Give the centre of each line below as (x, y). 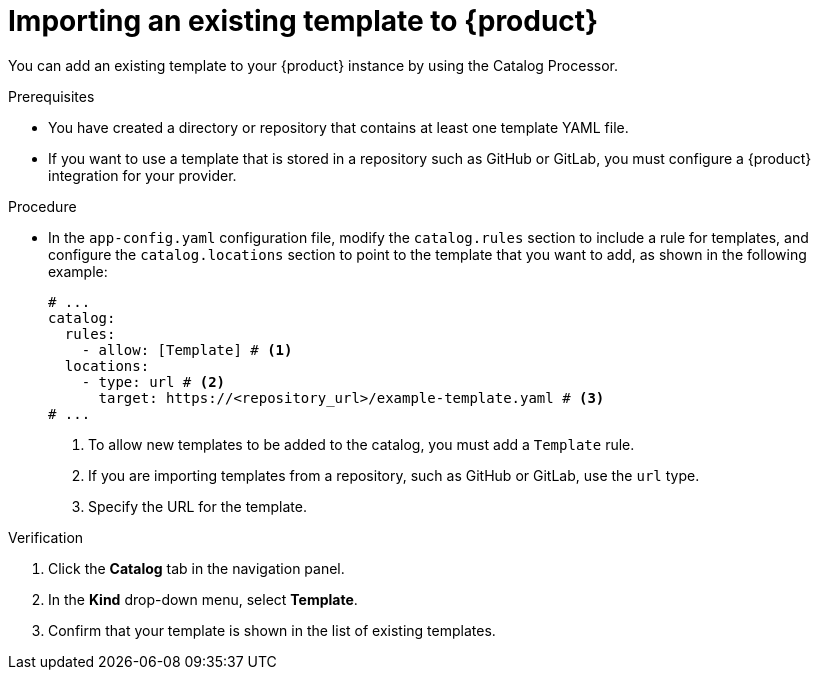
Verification (46, 537)
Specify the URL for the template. (197, 506)
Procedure (42, 206)
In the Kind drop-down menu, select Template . (203, 599)
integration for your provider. (142, 175)
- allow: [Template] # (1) (187, 349)
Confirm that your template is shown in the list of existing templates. (272, 630)
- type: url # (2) (153, 381)
